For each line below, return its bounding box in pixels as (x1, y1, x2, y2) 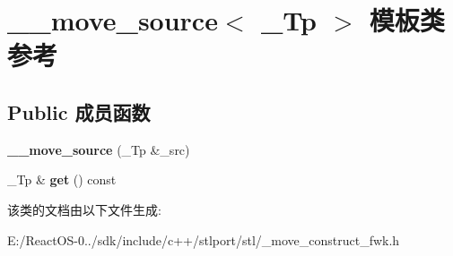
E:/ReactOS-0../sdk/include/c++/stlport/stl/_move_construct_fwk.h (7, 230, 400, 249)
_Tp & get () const (7, 170, 117, 189)
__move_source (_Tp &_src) (7, 140, 190, 158)
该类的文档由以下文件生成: (7, 200, 161, 218)
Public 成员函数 (7, 98, 151, 125)
